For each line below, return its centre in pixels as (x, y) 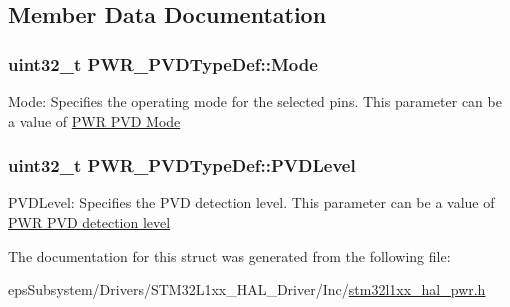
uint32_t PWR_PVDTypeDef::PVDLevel (182, 165)
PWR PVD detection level (89, 222)
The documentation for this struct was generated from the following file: (229, 255)
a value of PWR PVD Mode (94, 120)
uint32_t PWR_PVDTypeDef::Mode (163, 63)
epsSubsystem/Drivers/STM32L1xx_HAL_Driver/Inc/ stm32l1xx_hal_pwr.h (247, 289)
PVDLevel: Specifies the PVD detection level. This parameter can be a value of (251, 202)
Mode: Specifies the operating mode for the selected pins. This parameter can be (255, 101)
